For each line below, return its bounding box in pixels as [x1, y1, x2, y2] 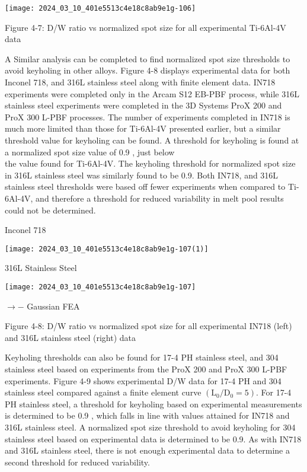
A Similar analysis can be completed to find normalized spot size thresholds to [5, 52, 290, 65]
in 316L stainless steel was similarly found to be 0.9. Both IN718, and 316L [5, 168, 279, 181]
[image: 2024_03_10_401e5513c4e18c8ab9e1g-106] [5, 4, 196, 12]
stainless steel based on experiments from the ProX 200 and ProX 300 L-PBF [5, 363, 287, 375]
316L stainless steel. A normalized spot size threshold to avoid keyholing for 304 [5, 421, 296, 433]
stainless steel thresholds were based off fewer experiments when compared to [5, 180, 286, 193]
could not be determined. [5, 203, 96, 216]
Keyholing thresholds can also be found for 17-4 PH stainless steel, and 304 [5, 351, 279, 363]
